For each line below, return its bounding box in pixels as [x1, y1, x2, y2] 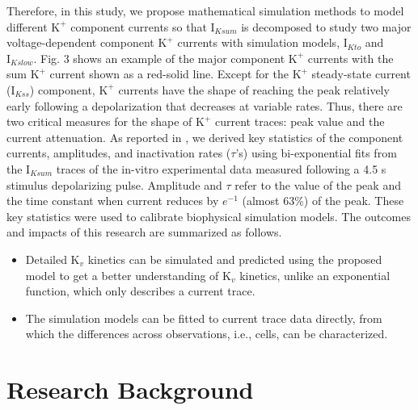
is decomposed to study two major [241, 18, 412, 35]
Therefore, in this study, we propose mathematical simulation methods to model [6, 2, 404, 19]
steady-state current [311, 65, 411, 82]
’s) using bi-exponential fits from [235, 144, 397, 161]
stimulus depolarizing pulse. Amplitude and [6, 176, 222, 193]
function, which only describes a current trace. [25, 282, 255, 299]
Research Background [6, 373, 254, 406]
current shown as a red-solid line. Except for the [49, 65, 289, 82]
